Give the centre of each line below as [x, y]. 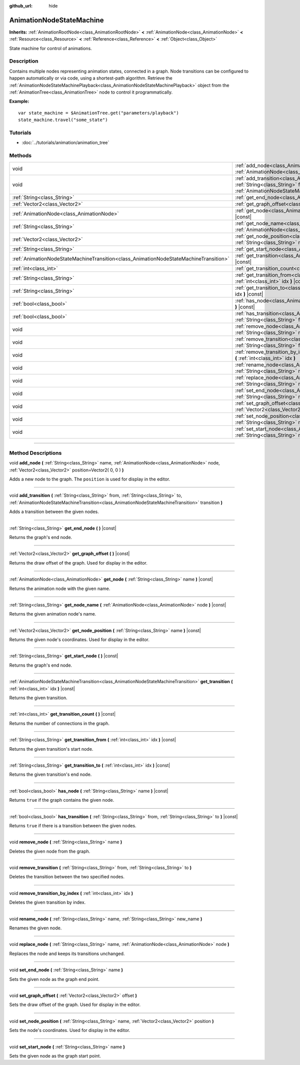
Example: [19, 101]
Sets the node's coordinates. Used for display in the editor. [70, 1030]
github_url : [21, 6]
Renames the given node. [35, 928]
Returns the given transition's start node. [51, 749]
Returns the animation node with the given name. [60, 589]
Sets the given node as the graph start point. [55, 1055]
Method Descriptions [35, 453]
